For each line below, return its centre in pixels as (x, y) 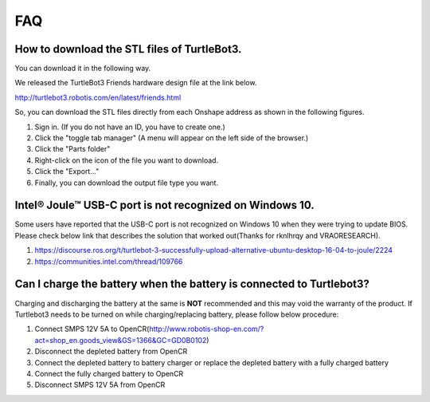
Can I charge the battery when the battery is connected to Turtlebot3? (192, 284)
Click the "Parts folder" (72, 149)
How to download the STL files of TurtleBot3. (128, 49)
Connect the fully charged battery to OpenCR (109, 373)
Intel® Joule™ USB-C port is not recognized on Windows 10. (164, 205)
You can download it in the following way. (83, 69)
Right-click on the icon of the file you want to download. (127, 160)
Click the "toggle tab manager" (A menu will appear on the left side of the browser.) (172, 138)
